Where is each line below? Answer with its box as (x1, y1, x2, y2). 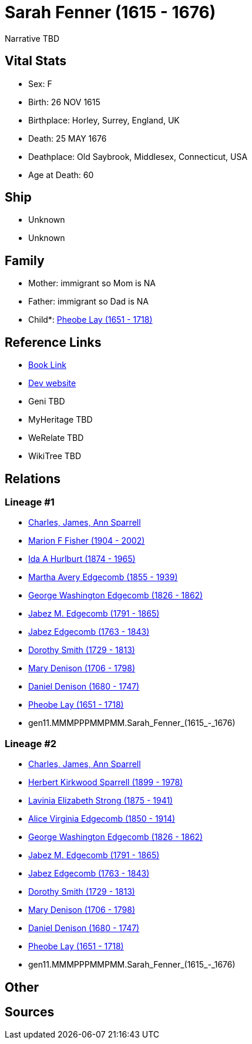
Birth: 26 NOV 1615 (28, 96, 100, 107)
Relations (5, 471, 61, 486)
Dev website (28, 378, 76, 389)
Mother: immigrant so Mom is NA (28, 278, 156, 289)
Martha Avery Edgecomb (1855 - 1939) (28, 572, 178, 583)
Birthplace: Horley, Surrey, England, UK (28, 115, 180, 125)
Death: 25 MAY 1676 (28, 133, 107, 143)
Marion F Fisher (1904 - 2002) (28, 536, 145, 546)
